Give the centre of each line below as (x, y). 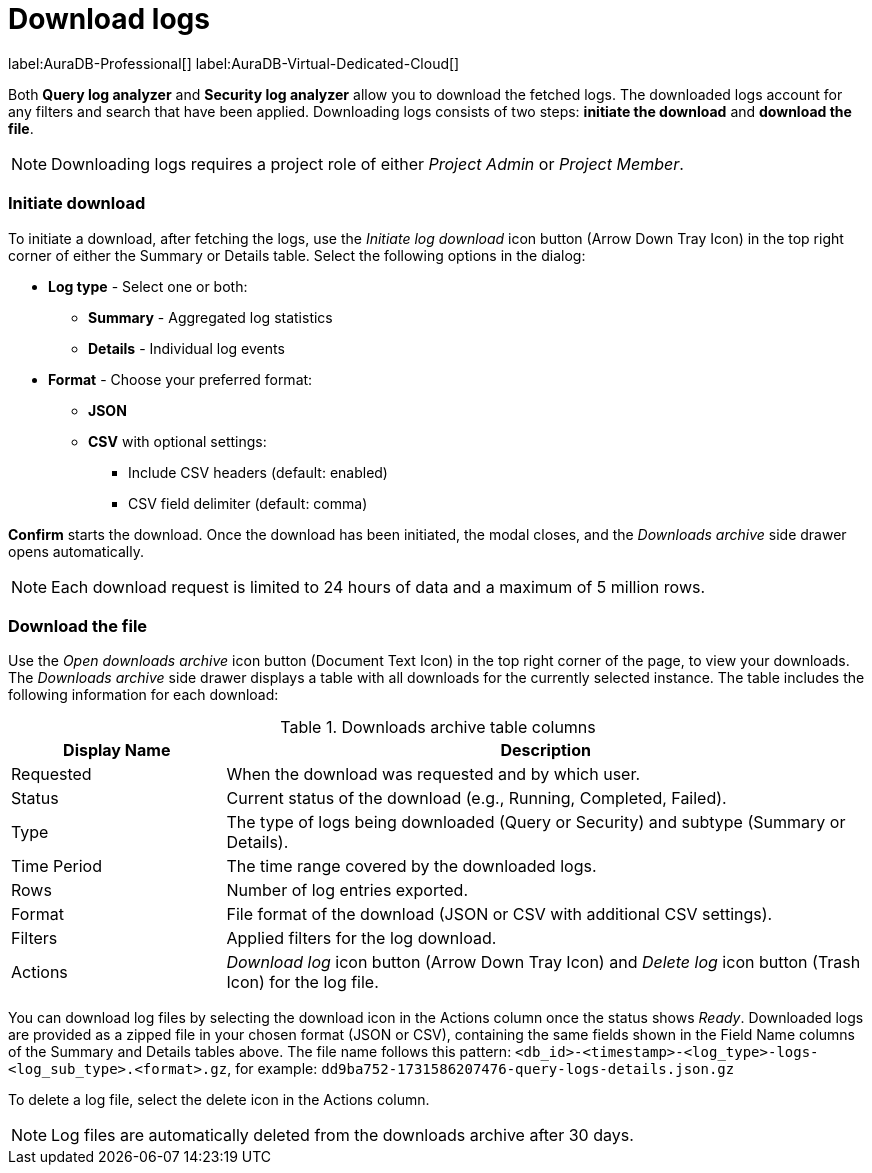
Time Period (56, 866)
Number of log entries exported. (347, 890)
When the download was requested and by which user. (433, 774)
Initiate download (77, 203)
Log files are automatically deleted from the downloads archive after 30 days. (342, 1135)
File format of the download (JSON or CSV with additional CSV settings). (499, 914)
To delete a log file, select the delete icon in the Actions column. (219, 1100)
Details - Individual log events (186, 348)
